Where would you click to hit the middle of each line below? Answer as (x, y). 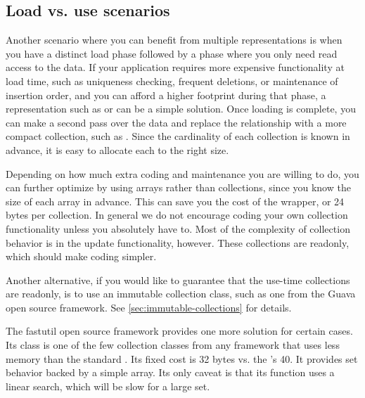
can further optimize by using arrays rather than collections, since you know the (178, 187)
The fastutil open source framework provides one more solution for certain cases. (179, 331)
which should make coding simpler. (81, 256)
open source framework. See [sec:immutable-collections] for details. (149, 307)
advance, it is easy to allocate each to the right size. (117, 149)
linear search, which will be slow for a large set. (108, 386)
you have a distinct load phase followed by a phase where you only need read (172, 53)
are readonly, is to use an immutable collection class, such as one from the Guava (181, 294)
